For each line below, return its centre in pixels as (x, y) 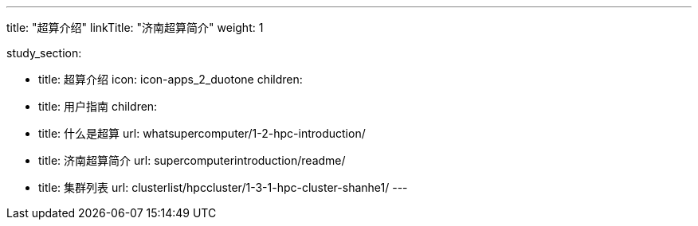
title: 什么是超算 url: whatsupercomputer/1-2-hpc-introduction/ (202, 133)
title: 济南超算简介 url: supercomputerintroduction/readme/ (192, 160)
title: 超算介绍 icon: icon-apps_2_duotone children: (171, 79)
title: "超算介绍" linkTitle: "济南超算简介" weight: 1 (135, 27)
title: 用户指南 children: (98, 106)
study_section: (44, 53)
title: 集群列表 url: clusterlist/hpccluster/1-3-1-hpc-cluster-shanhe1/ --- (223, 187)
